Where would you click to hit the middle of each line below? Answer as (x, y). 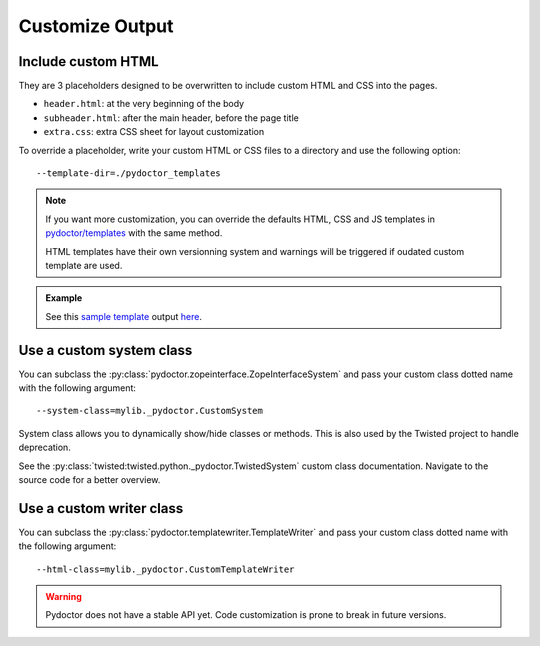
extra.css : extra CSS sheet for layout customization (154, 132)
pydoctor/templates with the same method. (134, 233)
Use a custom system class (105, 350)
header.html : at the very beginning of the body (144, 104)
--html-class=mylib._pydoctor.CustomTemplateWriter (165, 569)
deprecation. (45, 447)
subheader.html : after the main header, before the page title (171, 117)
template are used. (84, 265)
